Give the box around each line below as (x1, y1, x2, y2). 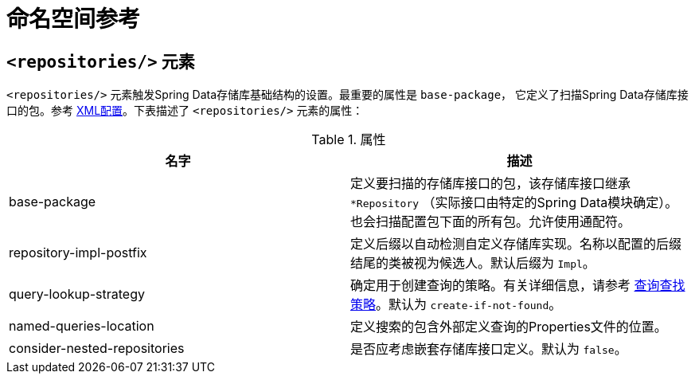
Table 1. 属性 (311, 131, 386, 148)
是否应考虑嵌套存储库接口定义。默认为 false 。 (350, 341, 627, 358)
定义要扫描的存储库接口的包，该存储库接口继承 (350, 175, 631, 192)
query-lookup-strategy (9, 286, 145, 303)
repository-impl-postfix (9, 245, 147, 261)
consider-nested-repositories (9, 340, 185, 357)
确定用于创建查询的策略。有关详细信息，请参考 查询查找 (350, 277, 685, 294)
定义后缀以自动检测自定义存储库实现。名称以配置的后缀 (350, 236, 682, 253)
